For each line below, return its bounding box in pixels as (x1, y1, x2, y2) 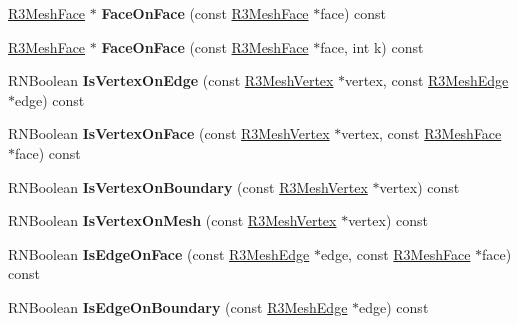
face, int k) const (320, 36, 424, 57)
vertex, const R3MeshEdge (345, 70, 509, 91)
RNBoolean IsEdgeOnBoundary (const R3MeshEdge (8, 296, 348, 317)
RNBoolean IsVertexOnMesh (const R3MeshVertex (8, 210, 337, 231)
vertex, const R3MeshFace (341, 123, 502, 144)
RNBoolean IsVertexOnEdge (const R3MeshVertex (8, 70, 334, 91)
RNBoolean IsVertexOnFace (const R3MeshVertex (8, 123, 330, 144)
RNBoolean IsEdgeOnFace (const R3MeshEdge (8, 243, 310, 264)
